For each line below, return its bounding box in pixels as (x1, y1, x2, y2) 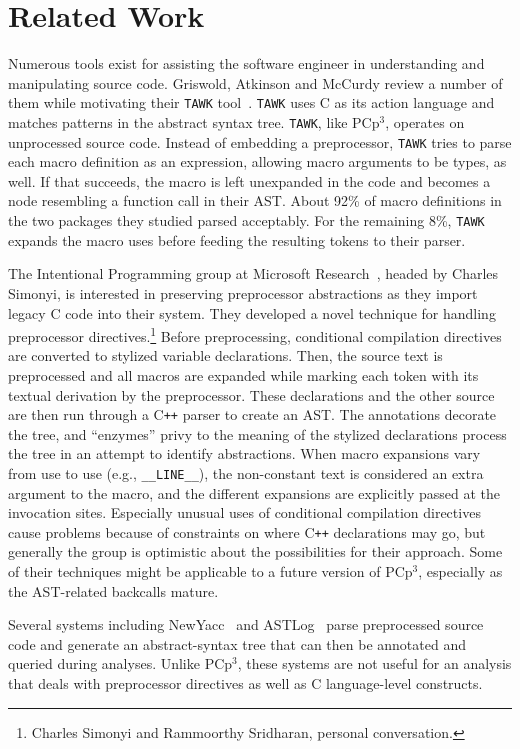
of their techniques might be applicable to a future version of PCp (8, 561, 413, 582)
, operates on (385, 111, 465, 132)
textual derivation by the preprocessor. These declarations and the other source (8, 384, 495, 405)
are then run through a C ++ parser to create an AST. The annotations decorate (8, 404, 497, 425)
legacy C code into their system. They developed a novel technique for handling (8, 302, 496, 323)
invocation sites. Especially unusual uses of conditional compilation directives (8, 502, 481, 523)
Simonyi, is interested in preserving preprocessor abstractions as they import (8, 282, 478, 303)
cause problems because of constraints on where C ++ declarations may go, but (8, 521, 486, 542)
